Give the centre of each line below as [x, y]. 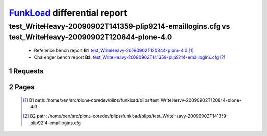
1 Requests [26, 71]
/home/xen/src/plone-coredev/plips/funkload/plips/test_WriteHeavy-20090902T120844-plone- [144, 100]
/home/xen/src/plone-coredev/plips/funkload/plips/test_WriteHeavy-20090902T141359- [138, 116]
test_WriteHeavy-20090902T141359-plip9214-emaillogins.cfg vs [120, 26]
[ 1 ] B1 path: [34, 100]
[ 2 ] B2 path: [35, 116]
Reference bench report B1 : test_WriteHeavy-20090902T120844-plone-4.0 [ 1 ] [114, 51]
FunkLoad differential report [68, 13]
